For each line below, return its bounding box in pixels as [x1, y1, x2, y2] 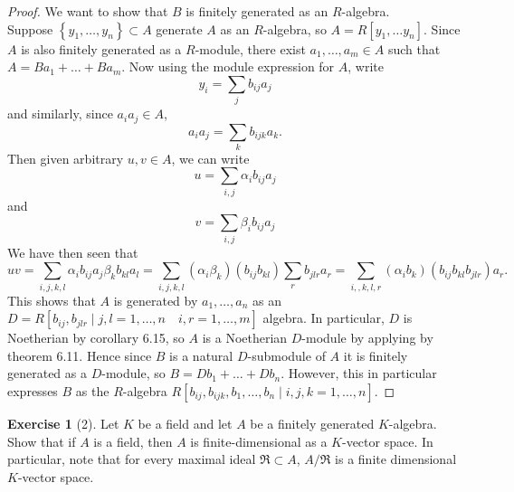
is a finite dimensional [335, 449, 457, 468]
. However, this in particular [281, 364, 437, 383]
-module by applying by [301, 328, 433, 347]
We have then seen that [7, 242, 138, 261]
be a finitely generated [250, 414, 375, 433]
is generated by [113, 290, 198, 309]
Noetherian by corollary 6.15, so [7, 328, 185, 347]
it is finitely [343, 345, 408, 364]
